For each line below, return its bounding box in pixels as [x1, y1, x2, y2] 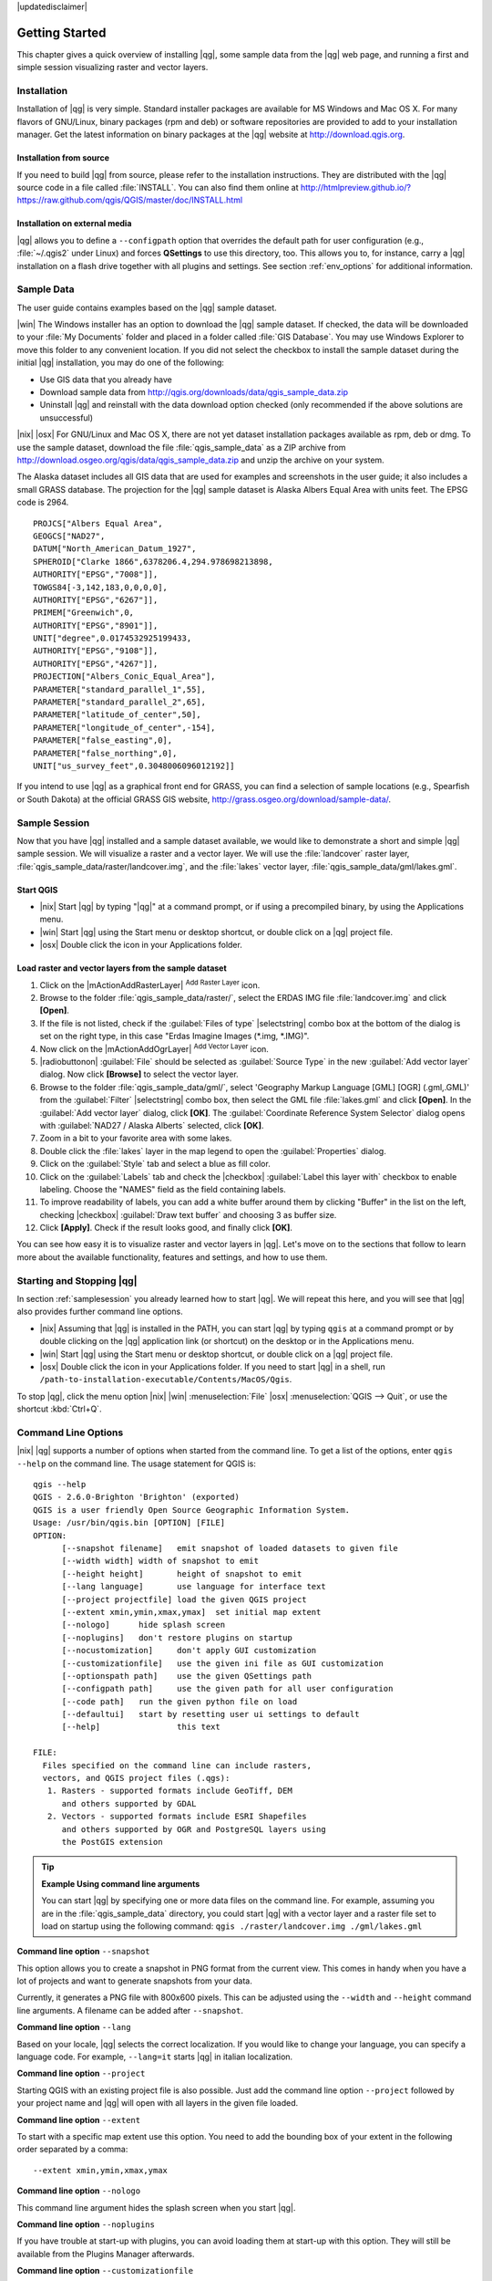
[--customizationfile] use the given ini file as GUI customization [61, 1658, 384, 1669]
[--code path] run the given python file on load [61, 1696, 298, 1706]
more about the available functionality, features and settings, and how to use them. [16, 1251, 328, 1263]
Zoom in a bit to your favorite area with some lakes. [39, 1132, 232, 1144]
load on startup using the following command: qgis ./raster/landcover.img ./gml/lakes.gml [41, 1921, 423, 1932]
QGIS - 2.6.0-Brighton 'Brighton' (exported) [33, 1492, 241, 1503]
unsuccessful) [39, 411, 94, 423]
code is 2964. [16, 497, 69, 508]
